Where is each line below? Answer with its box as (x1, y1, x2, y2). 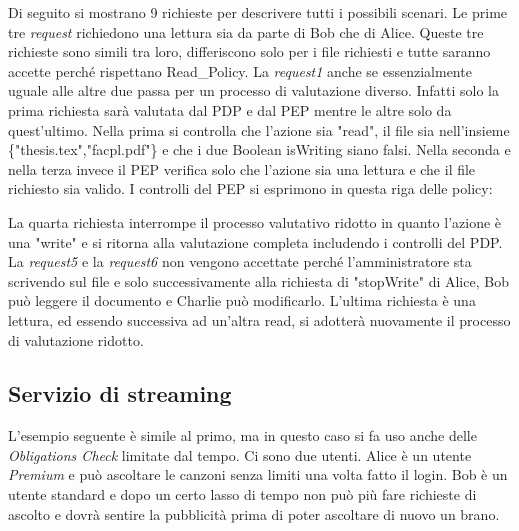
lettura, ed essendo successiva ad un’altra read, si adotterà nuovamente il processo (8, 309, 511, 330)
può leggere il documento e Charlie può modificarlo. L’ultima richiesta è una (8, 290, 476, 311)
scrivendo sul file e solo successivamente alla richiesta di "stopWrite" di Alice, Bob (8, 270, 509, 291)
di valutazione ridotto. (8, 329, 144, 350)
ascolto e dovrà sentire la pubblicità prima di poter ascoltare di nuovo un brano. (8, 503, 500, 524)
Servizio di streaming (8, 378, 232, 409)
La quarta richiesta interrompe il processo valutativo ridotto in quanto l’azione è (8, 211, 502, 232)
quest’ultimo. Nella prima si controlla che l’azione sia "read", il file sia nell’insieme (8, 119, 510, 140)
